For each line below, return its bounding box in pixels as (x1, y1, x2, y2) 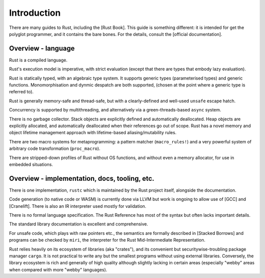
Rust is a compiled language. (9, 57, 68, 63)
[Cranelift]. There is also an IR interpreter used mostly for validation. (9, 203, 147, 209)
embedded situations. (9, 161, 53, 167)
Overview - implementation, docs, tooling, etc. (9, 174, 155, 183)
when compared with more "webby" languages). (9, 267, 107, 273)
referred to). (9, 89, 34, 95)
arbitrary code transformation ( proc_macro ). (9, 145, 101, 152)
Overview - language (9, 44, 75, 53)
